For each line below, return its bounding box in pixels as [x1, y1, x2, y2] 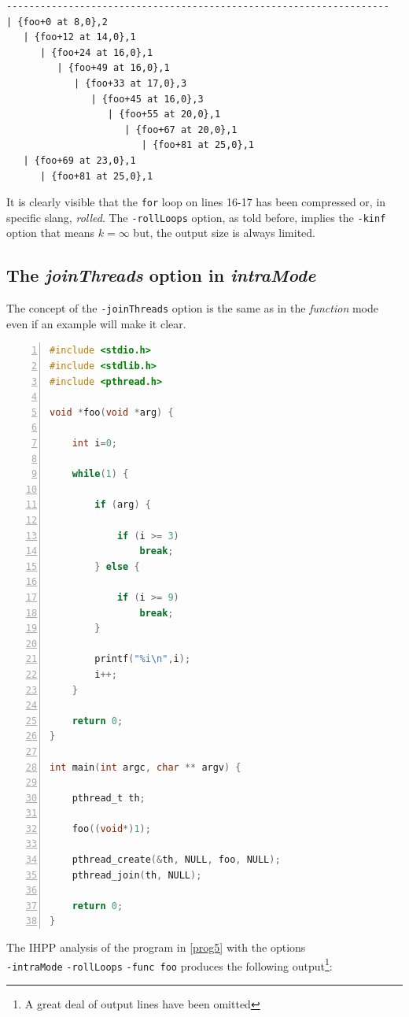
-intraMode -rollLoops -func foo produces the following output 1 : [6, 955, 333, 974]
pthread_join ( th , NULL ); [72, 869, 202, 881]
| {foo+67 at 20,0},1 [124, 124, 238, 135]
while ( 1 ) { [72, 468, 129, 480]
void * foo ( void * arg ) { [50, 406, 174, 418]
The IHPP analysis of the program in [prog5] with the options [6, 939, 306, 956]
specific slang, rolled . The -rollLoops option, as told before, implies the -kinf [6, 209, 386, 225]
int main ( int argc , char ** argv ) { [50, 761, 241, 773]
